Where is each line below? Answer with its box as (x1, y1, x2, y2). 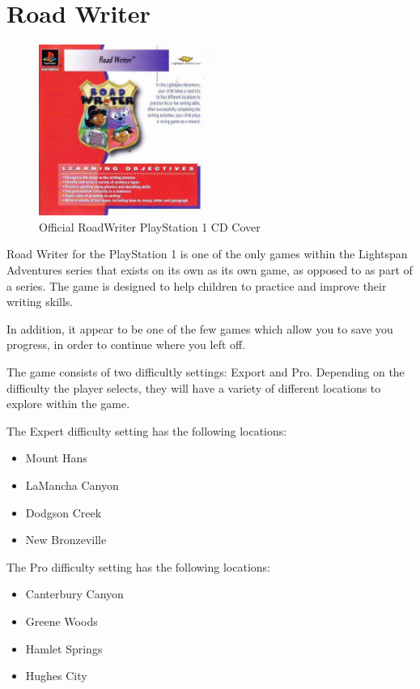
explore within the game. (6, 395, 130, 412)
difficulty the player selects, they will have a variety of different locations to (6, 379, 381, 396)
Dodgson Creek (25, 504, 102, 521)
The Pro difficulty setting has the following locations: (6, 558, 270, 575)
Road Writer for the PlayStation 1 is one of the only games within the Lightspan (6, 245, 408, 262)
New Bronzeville (25, 531, 107, 548)
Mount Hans (25, 449, 87, 466)
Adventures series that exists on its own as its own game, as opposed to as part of (6, 262, 413, 278)
